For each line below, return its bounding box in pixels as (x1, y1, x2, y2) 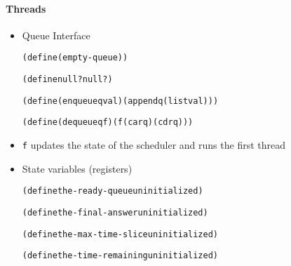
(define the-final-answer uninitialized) (22, 207, 208, 218)
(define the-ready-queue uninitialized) (22, 186, 203, 197)
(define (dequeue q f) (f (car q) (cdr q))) (22, 117, 194, 128)
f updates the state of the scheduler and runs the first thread (22, 138, 286, 152)
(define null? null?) (22, 74, 113, 85)
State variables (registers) (22, 161, 133, 175)
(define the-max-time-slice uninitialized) (22, 229, 219, 239)
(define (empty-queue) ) (22, 53, 128, 63)
